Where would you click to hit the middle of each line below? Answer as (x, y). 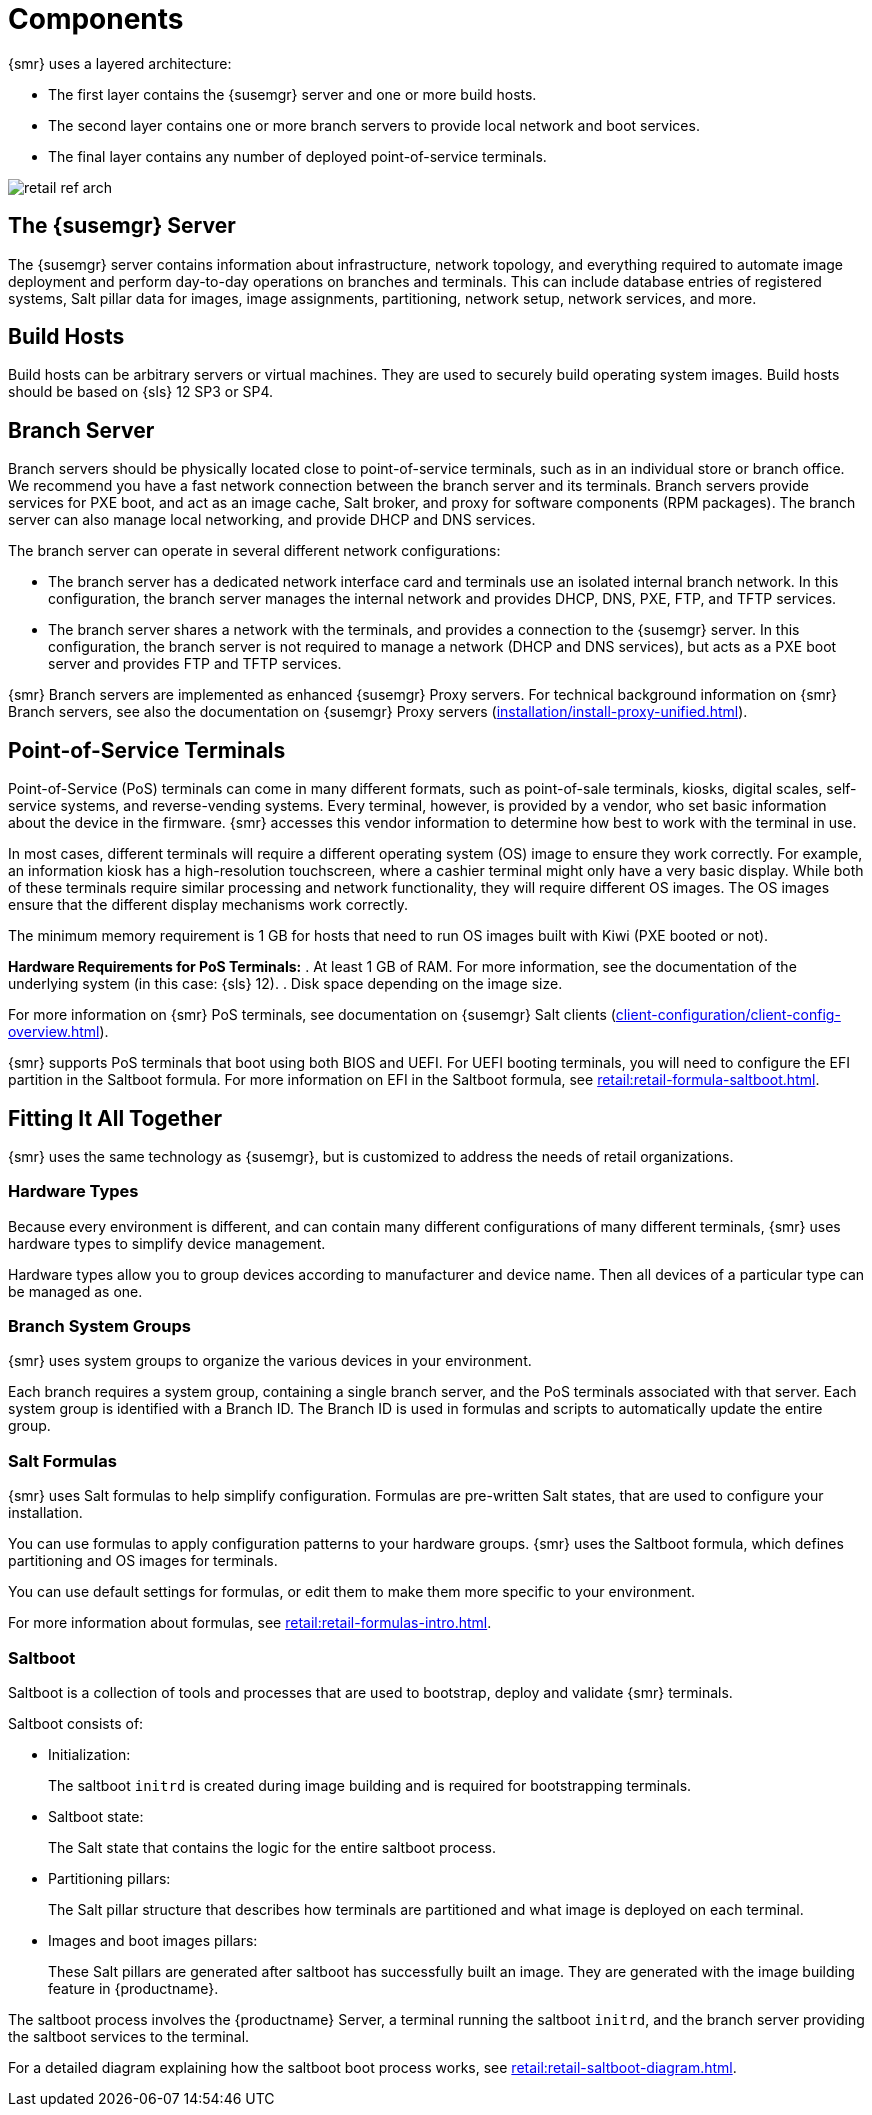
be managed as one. (75, 1291)
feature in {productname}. (133, 1988)
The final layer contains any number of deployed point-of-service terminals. (297, 156)
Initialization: (89, 1754)
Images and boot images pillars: (153, 1940)
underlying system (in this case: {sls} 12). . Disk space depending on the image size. (285, 984)
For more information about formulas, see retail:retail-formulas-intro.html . (250, 1623)
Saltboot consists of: (76, 1723)
